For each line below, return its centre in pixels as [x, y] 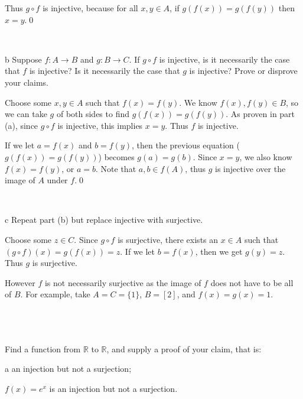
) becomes [116, 156]
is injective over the [250, 168]
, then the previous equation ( [186, 145]
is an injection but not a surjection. [113, 388]
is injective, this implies [100, 125]
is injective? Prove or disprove [243, 71]
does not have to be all [252, 282]
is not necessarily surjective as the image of [123, 282]
